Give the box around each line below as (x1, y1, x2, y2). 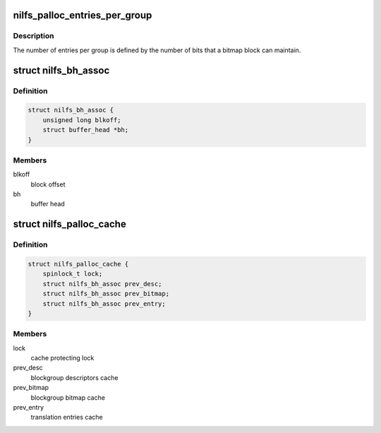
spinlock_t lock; (42, 270, 103, 278)
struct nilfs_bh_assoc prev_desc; (42, 280, 162, 287)
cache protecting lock (30, 354, 95, 362)
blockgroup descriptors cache (30, 373, 119, 381)
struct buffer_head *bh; (42, 126, 129, 134)
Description (13, 31, 54, 41)
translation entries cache (30, 413, 103, 422)
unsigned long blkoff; (42, 116, 121, 124)
